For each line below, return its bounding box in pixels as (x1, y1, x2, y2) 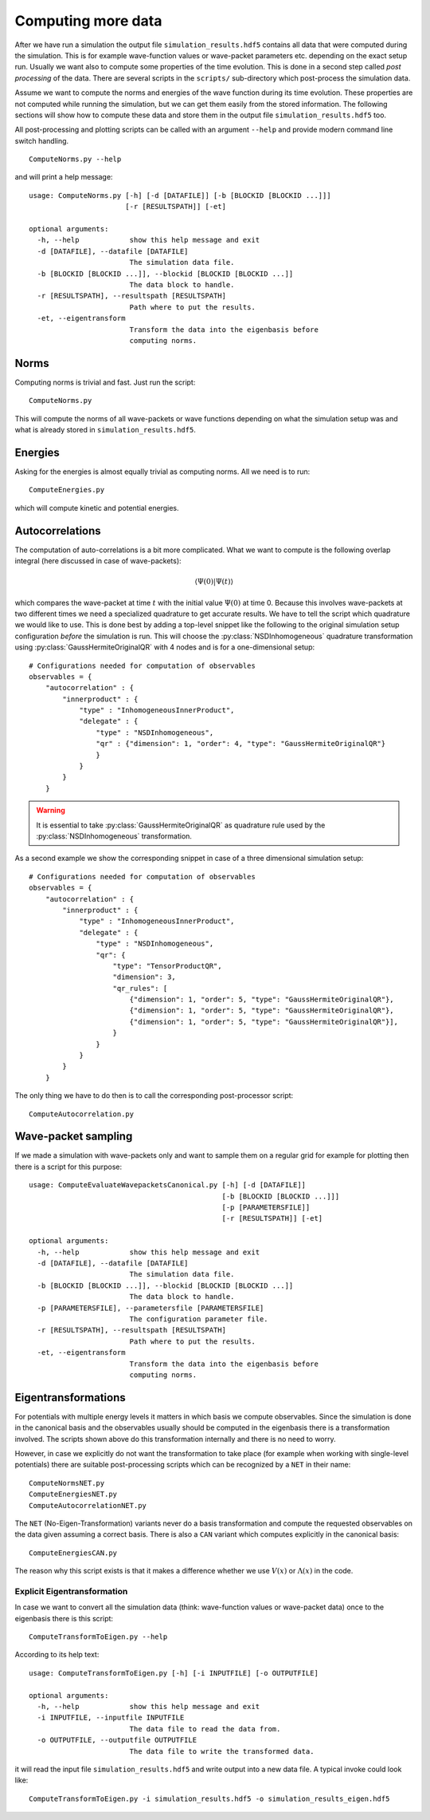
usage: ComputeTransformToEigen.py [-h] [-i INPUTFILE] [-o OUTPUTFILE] (29, 1668, 319, 1677)
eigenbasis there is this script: (14, 1613, 114, 1623)
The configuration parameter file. (129, 1314, 268, 1324)
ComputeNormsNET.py (29, 1479, 105, 1487)
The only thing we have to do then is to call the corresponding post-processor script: (14, 1091, 294, 1100)
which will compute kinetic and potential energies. (14, 503, 179, 512)
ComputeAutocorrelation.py (29, 1109, 135, 1119)
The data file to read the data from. (129, 1724, 281, 1733)
